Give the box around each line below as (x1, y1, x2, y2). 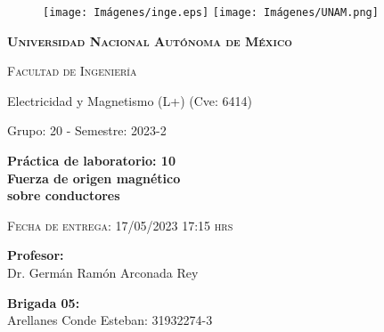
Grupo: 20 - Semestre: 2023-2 (7, 121, 167, 140)
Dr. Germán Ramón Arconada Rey (7, 263, 199, 281)
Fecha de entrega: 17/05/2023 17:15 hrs (7, 215, 233, 234)
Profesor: (7, 246, 64, 264)
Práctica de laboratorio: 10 (7, 151, 176, 170)
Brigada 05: (7, 293, 80, 312)
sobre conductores (7, 186, 120, 205)
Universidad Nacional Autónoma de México (7, 31, 292, 50)
